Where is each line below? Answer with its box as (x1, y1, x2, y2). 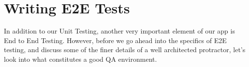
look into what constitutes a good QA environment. (4, 54, 157, 64)
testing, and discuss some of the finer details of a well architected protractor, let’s (4, 45, 246, 55)
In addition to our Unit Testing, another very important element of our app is (4, 26, 235, 36)
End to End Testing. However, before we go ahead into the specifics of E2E (4, 35, 227, 45)
